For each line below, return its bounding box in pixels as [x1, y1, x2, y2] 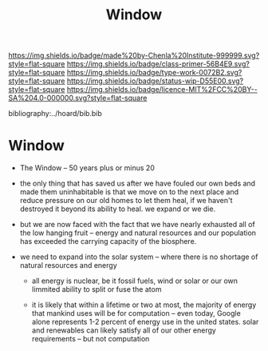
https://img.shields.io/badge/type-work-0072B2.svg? [66, 68, 242, 78]
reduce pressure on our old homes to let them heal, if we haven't [19, 196, 233, 205]
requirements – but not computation [31, 334, 150, 344]
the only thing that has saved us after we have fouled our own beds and [19, 178, 256, 189]
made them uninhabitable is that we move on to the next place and [19, 187, 239, 197]
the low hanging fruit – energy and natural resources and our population [19, 228, 257, 237]
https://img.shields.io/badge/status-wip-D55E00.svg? [66, 76, 244, 86]
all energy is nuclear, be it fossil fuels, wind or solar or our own [31, 276, 238, 285]
